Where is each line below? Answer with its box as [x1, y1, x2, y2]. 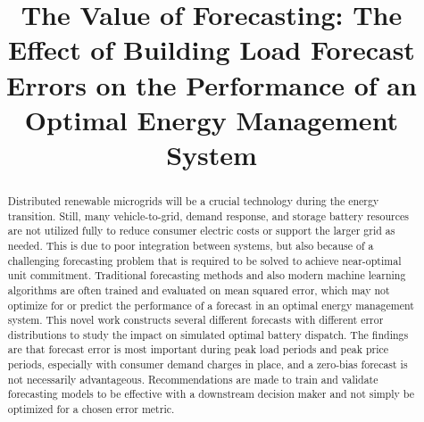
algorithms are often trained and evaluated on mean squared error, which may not [7, 282, 390, 297]
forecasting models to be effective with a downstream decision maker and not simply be [7, 386, 414, 401]
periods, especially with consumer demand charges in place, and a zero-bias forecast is [7, 357, 408, 372]
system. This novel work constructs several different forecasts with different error [7, 312, 384, 327]
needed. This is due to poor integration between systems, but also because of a [7, 237, 374, 252]
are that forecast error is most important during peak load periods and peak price [7, 342, 389, 357]
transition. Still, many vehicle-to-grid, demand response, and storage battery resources [7, 208, 409, 223]
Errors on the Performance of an [6, 66, 417, 103]
